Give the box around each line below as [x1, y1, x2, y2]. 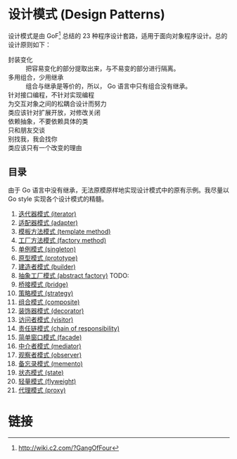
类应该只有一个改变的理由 [8, 143, 82, 152]
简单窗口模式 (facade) [18, 333, 82, 342]
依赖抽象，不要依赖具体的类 [8, 117, 89, 126]
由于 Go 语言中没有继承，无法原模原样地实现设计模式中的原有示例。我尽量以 [8, 186, 229, 195]
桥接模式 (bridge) [18, 280, 69, 289]
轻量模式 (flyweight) [18, 377, 77, 386]
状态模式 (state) [18, 368, 64, 377]
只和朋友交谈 [8, 126, 45, 134]
